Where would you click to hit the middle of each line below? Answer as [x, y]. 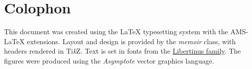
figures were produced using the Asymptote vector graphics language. [109, 60]
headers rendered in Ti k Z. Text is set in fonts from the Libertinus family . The [123, 51]
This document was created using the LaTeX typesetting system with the [116, 32]
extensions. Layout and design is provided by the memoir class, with [131, 41]
